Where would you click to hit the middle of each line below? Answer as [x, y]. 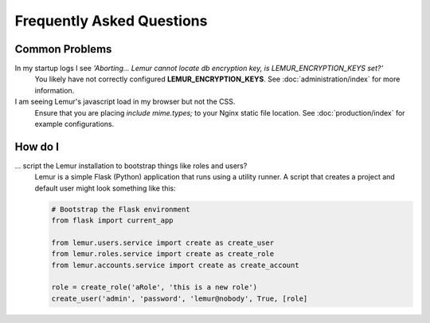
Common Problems [63, 49]
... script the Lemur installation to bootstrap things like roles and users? [131, 165]
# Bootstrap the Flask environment [121, 209]
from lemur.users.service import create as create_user [163, 242]
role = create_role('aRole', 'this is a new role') [154, 288]
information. [55, 90]
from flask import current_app [113, 221]
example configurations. [74, 124]
